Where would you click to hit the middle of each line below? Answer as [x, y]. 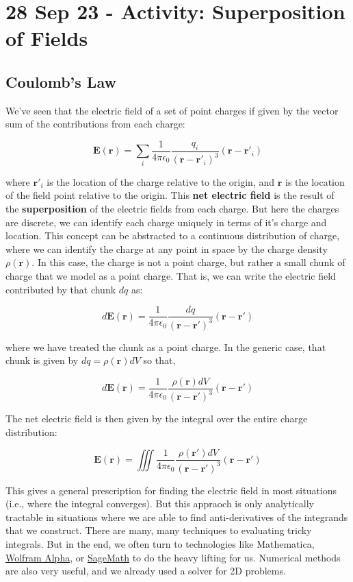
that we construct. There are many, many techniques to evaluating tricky [159, 530]
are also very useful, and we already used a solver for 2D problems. [146, 571]
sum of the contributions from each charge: [95, 124]
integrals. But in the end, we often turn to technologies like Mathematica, [160, 544]
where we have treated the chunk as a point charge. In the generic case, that [166, 347]
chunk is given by [42, 360]
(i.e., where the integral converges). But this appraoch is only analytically [160, 504]
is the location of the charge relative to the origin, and [161, 181]
